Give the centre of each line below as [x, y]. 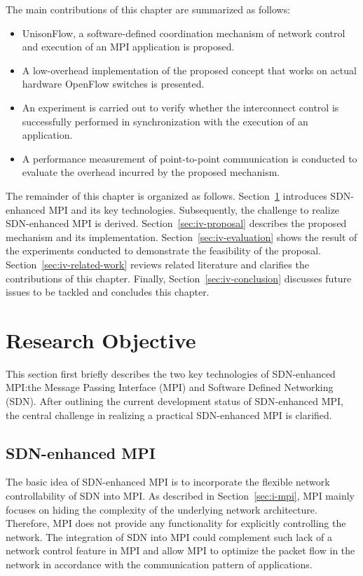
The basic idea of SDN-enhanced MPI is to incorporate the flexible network [168, 482]
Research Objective [101, 340]
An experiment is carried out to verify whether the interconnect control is [180, 107]
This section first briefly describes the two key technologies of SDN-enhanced [171, 373]
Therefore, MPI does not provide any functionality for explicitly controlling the [176, 523]
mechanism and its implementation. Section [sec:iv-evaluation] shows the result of [181, 236]
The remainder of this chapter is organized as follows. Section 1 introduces [166, 195]
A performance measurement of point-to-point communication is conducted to [190, 158]
